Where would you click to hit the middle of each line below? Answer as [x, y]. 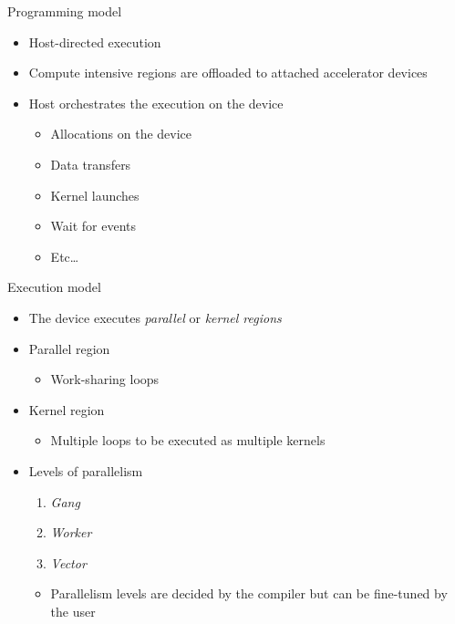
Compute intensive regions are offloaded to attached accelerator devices [228, 73]
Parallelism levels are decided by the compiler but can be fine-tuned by [249, 593]
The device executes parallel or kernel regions [155, 317]
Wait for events [93, 226]
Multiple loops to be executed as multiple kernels [188, 440]
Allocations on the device [121, 134]
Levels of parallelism [86, 470]
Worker [71, 532]
